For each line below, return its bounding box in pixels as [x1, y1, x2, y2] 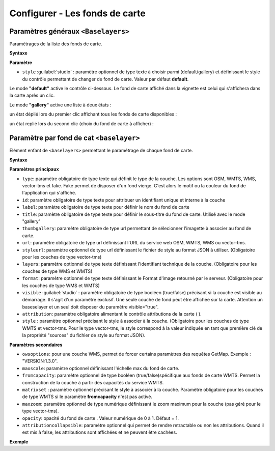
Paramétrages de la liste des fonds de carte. [9, 41, 102, 47]
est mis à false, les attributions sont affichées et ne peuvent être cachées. [22, 429, 178, 435]
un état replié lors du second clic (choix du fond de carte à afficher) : [9, 120, 154, 127]
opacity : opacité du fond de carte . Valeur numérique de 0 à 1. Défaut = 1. [22, 415, 179, 421]
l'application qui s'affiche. [22, 190, 76, 196]
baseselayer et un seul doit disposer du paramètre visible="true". [22, 303, 159, 310]
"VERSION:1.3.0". [22, 358, 58, 364]
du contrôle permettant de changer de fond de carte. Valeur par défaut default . [22, 76, 189, 82]
